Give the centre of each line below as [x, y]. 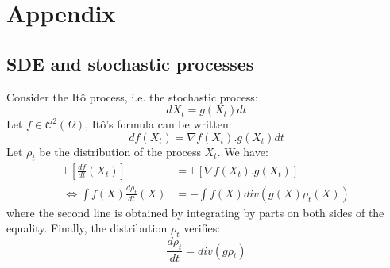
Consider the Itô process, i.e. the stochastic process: [132, 96]
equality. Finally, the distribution [87, 228]
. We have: [243, 151]
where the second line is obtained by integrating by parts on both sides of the [195, 212]
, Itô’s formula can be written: [158, 124]
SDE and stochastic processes [130, 63]
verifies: [202, 228]
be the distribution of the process [120, 151]
